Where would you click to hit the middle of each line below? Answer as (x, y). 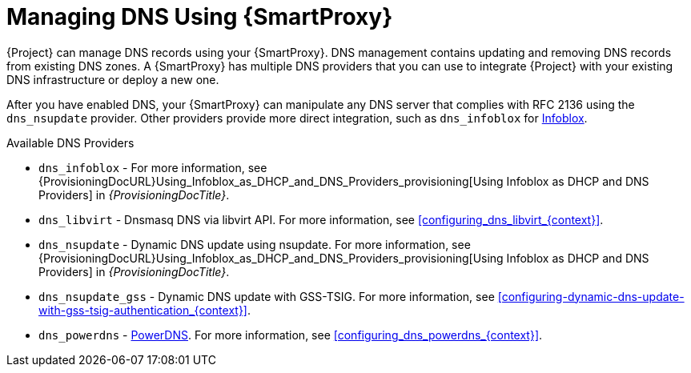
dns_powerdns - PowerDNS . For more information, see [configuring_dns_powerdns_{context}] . (291, 335)
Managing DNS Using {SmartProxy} (200, 17)
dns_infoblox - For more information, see (153, 167)
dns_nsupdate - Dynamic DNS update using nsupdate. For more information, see (255, 244)
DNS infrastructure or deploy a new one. (113, 79)
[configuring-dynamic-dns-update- (591, 296)
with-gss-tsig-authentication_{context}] (143, 310)
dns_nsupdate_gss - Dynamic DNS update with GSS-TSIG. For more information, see (267, 296)
